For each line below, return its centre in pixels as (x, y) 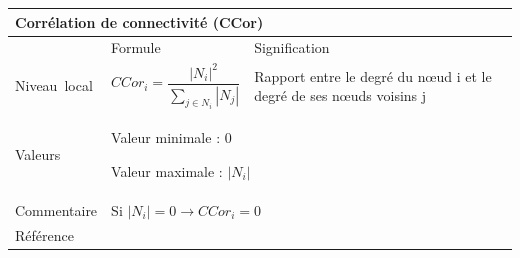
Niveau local (54, 85)
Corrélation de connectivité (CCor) (139, 21)
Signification (292, 47)
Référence (44, 234)
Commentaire (56, 209)
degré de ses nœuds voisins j (340, 95)
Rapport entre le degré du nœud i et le (373, 75)
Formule (136, 47)
